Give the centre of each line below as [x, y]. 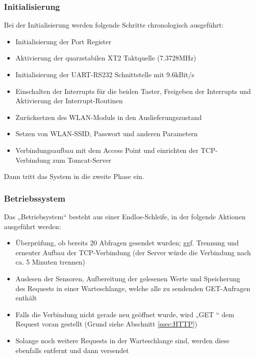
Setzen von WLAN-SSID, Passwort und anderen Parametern [107, 134]
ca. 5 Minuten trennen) [50, 262]
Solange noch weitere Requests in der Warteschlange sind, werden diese [123, 340]
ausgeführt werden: [33, 226]
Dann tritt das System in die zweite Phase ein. [74, 176]
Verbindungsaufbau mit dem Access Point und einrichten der [107, 150]
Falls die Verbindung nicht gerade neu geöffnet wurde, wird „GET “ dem [125, 314]
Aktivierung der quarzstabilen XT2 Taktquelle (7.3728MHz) [106, 58]
